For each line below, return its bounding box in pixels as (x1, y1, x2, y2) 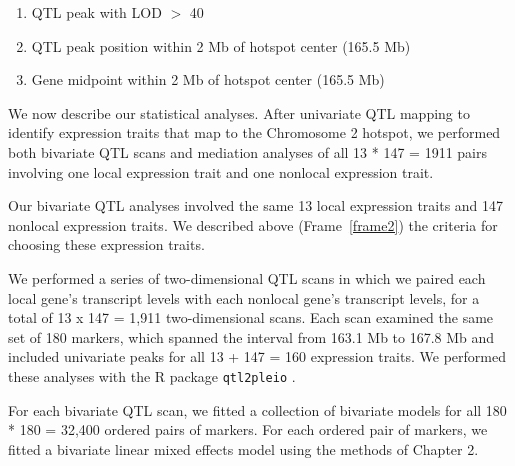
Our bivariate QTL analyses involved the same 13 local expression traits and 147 (8, 195, 504, 216)
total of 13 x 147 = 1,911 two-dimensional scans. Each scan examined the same (8, 307, 494, 328)
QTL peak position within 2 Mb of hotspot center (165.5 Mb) (31, 35, 411, 56)
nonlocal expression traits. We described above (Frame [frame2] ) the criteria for (8, 214, 498, 235)
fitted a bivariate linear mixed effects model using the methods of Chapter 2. (8, 438, 479, 459)
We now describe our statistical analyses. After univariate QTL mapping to (8, 102, 470, 123)
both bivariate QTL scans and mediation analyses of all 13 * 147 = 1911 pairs (8, 141, 487, 162)
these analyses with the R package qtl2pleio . (8, 365, 296, 386)
